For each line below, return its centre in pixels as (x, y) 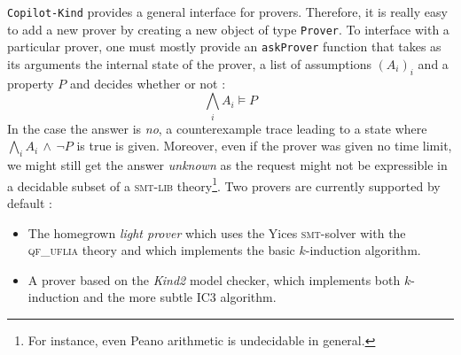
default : (30, 202)
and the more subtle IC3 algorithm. (180, 297)
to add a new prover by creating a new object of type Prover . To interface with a (228, 29)
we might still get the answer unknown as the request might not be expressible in (227, 165)
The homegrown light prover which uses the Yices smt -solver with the (217, 232)
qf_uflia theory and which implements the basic (161, 250)
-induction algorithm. (363, 250)
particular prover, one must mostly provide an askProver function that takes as (224, 46)
